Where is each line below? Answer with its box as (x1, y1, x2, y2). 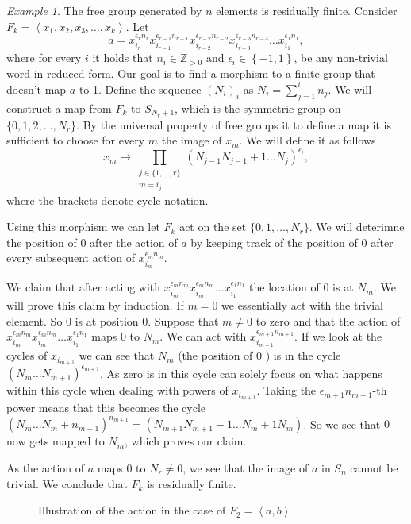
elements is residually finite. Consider (216, 2, 398, 18)
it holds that (92, 49, 153, 66)
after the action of (90, 233, 178, 250)
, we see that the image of (182, 460, 309, 476)
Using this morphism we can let (6, 218, 160, 235)
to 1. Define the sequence (79, 80, 202, 97)
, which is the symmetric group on (175, 99, 341, 116)
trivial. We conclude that (6, 475, 128, 491)
